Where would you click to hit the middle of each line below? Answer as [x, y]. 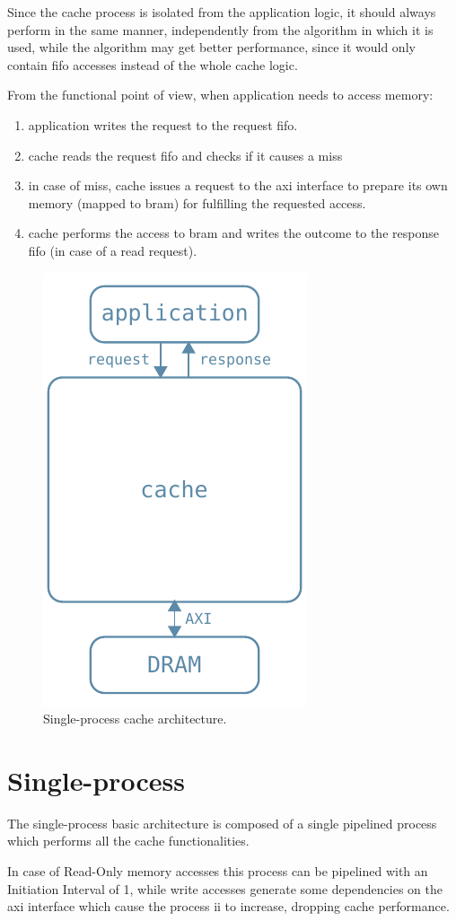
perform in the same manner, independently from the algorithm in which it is [220, 29]
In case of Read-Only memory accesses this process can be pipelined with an [218, 871]
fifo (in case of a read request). [113, 250]
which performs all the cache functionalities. [128, 841]
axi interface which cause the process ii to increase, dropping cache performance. [228, 906]
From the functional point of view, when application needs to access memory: [220, 95]
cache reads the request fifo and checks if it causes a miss [185, 155]
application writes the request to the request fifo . [163, 124]
